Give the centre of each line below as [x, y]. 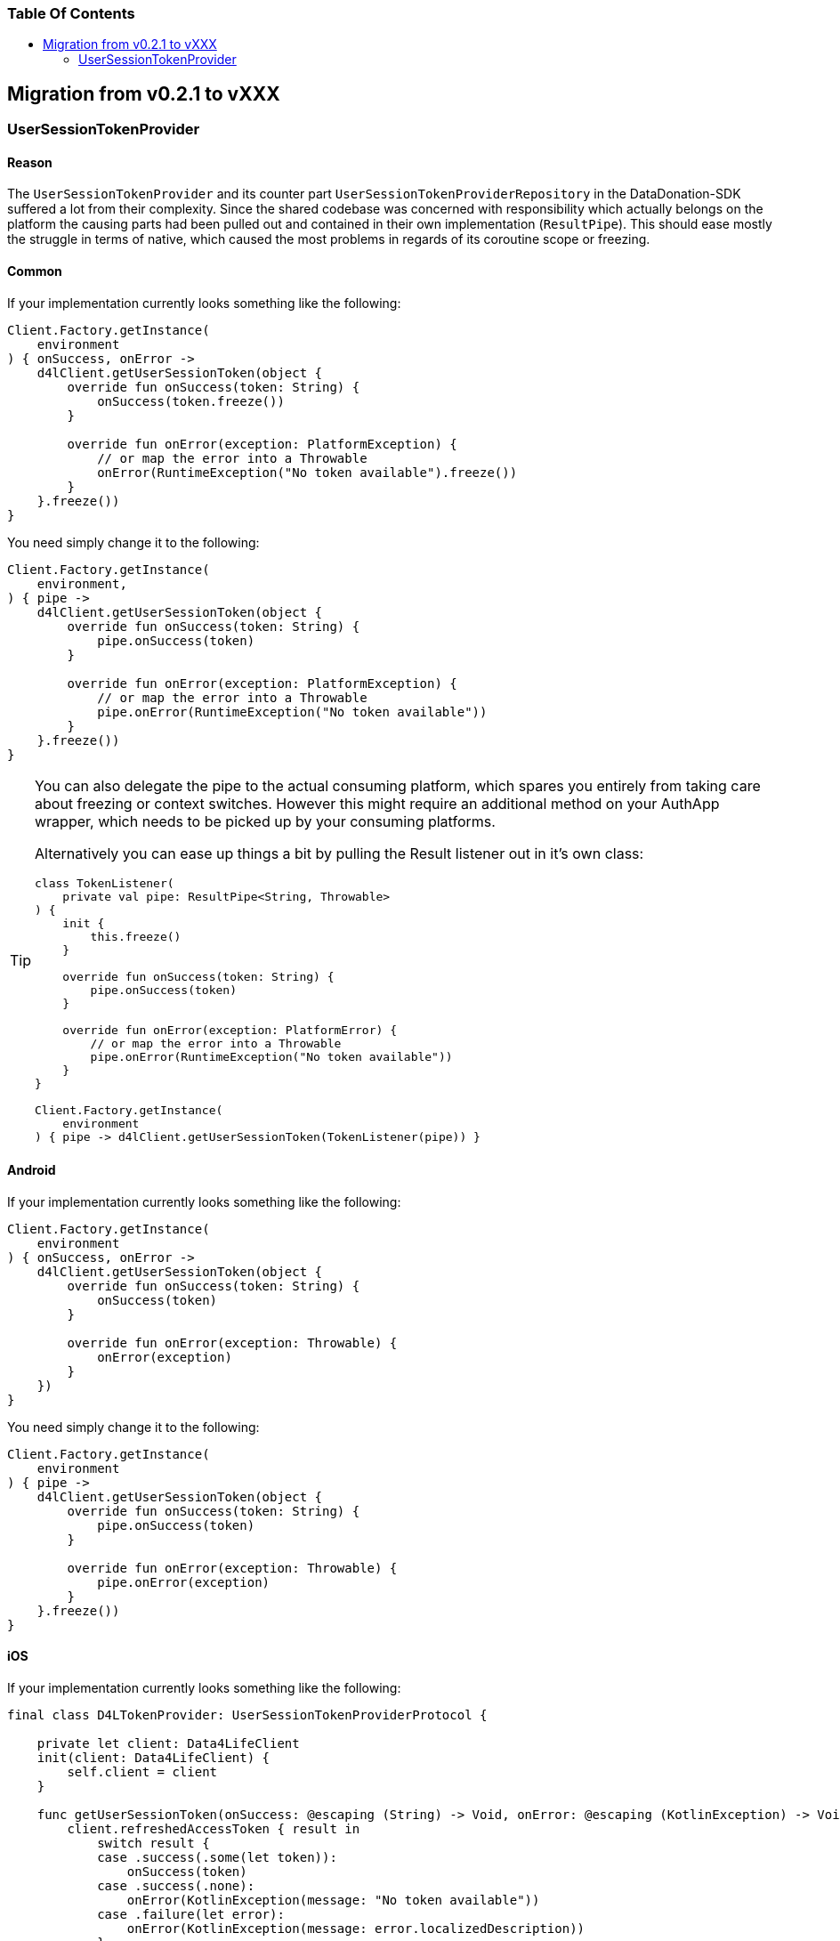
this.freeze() [136, 936]
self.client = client [142, 1772]
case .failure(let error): [191, 1915]
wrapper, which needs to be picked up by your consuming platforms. [265, 821]
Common [35, 271]
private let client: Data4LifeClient [168, 1744]
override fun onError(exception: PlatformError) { [230, 1030]
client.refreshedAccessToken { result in [214, 1829]
